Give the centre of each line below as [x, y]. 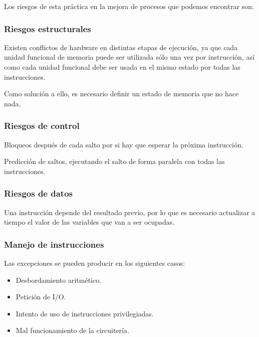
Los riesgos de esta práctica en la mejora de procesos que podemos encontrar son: [129, 6]
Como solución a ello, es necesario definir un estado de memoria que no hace [121, 94]
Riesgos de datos [38, 193]
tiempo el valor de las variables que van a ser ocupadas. [89, 222]
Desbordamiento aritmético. [59, 280]
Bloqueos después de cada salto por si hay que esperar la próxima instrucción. [124, 144]
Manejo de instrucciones [54, 244]
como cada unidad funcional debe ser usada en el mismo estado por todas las [122, 67]
